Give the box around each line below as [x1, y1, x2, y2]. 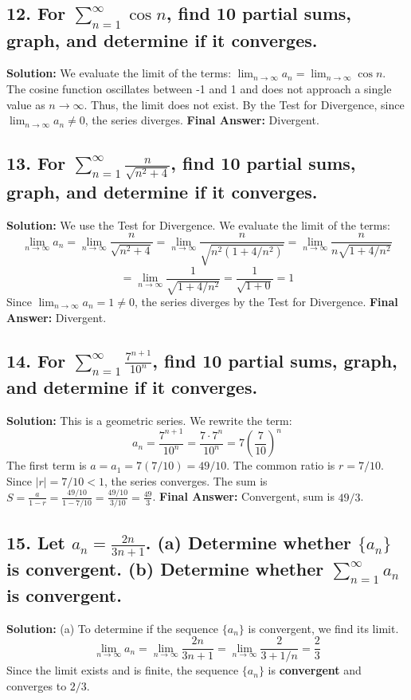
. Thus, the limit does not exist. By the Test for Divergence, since [84, 96, 405, 112]
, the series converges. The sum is [104, 472, 268, 489]
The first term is [6, 457, 87, 474]
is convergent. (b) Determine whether [6, 556, 324, 580]
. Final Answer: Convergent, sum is [152, 488, 335, 505]
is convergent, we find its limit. [248, 619, 399, 636]
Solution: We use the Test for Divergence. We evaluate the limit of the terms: [6, 216, 390, 233]
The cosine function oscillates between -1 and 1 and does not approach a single [6, 80, 392, 96]
